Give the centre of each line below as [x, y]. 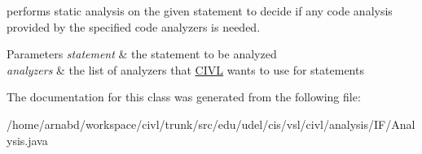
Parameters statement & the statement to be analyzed [142, 54]
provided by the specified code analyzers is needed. [134, 26]
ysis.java [27, 140]
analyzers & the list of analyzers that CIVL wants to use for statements [185, 69]
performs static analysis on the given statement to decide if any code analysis [200, 11]
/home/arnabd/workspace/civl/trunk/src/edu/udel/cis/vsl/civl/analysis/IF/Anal [211, 124]
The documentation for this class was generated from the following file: [184, 97]
